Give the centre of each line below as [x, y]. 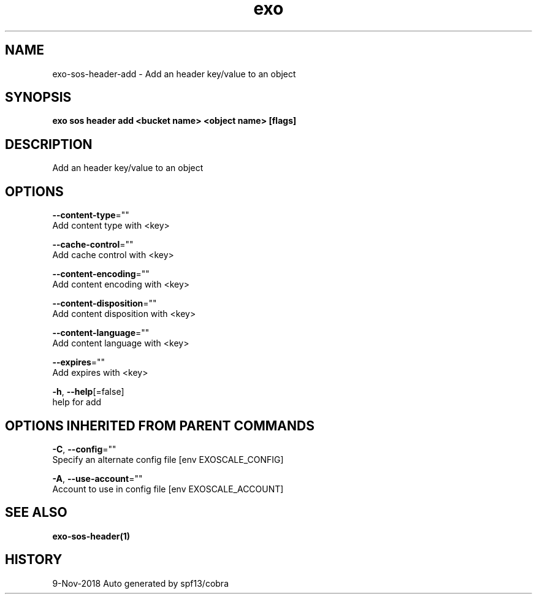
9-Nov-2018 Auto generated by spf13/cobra [140, 583]
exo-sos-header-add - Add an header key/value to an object [174, 74]
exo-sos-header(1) [91, 536]
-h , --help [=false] [88, 392]
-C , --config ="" [84, 449]
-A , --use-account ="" [97, 478]
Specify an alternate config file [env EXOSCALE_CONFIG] [168, 459]
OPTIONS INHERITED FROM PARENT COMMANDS [160, 425]
